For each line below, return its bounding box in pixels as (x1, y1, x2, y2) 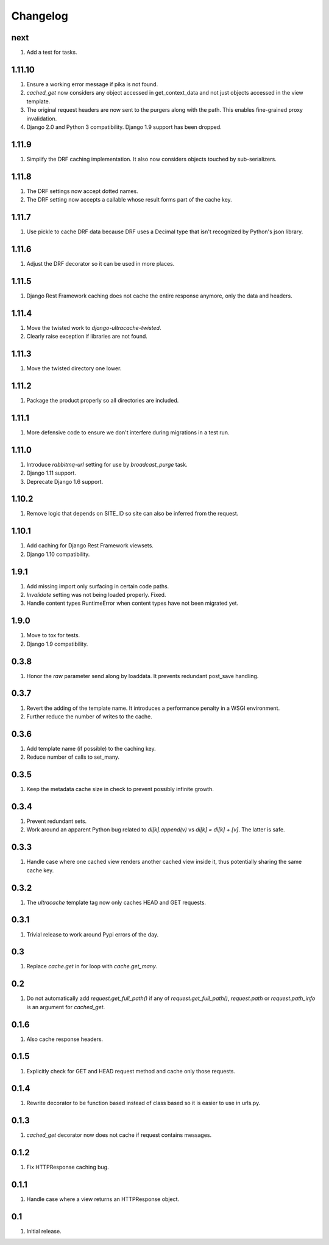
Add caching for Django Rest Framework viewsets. (26, 542, 154, 549)
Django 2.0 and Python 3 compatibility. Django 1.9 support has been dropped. (26, 123, 222, 131)
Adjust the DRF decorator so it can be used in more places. (26, 260, 175, 267)
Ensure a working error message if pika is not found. (26, 80, 158, 88)
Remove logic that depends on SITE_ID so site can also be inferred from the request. (26, 510, 239, 517)
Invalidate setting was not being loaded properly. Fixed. (26, 591, 166, 599)
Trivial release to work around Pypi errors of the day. (26, 930, 158, 938)
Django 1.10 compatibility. (26, 550, 90, 558)
